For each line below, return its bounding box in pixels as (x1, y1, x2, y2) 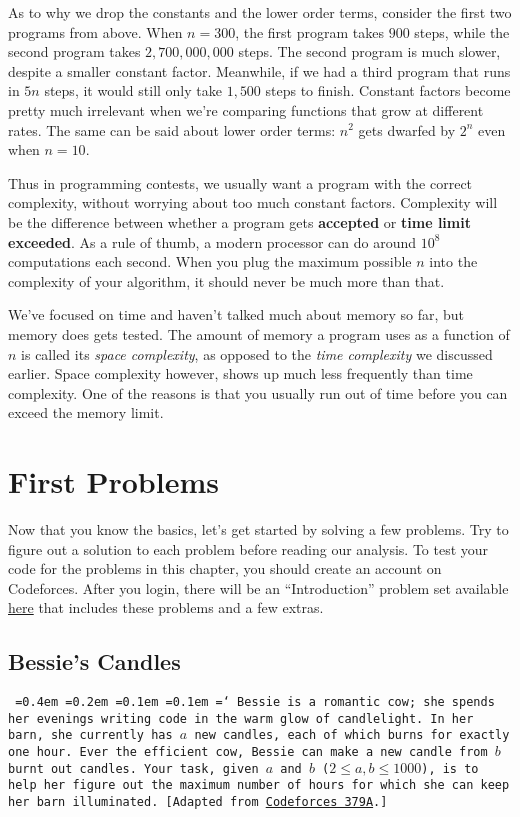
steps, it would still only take (44, 80, 222, 101)
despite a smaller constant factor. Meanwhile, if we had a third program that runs (8, 60, 511, 81)
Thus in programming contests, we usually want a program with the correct (8, 172, 473, 193)
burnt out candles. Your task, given (8, 761, 259, 776)
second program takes (8, 41, 141, 62)
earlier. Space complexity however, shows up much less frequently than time (8, 363, 473, 384)
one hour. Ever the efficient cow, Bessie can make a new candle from (8, 745, 488, 760)
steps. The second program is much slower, (238, 41, 501, 62)
